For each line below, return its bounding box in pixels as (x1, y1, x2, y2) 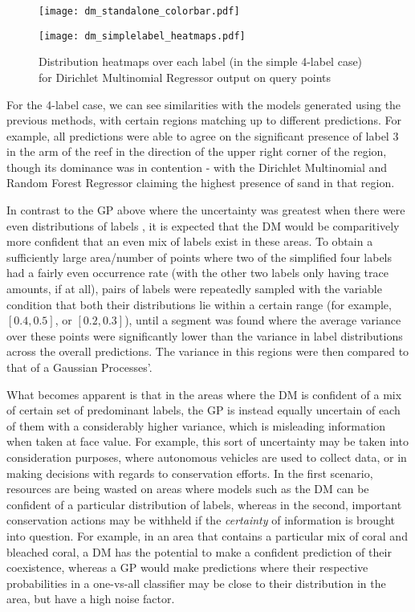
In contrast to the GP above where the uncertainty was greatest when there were (6, 202, 405, 218)
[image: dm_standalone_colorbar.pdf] (39, 6, 240, 17)
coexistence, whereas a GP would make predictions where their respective (6, 559, 368, 576)
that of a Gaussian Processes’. (6, 359, 153, 375)
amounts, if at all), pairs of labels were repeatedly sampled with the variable (6, 280, 382, 297)
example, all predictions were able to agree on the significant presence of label (6, 127, 389, 144)
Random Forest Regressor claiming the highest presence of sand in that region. (6, 174, 395, 191)
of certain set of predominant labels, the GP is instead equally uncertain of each (6, 402, 401, 418)
